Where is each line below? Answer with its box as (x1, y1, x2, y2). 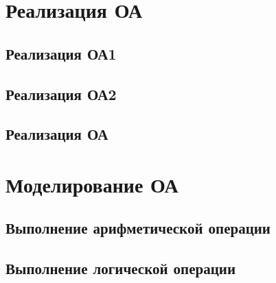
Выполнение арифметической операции (5, 217, 271, 238)
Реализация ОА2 (5, 83, 117, 104)
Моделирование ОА (5, 170, 179, 198)
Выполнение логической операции (5, 258, 236, 279)
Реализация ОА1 (5, 42, 117, 64)
